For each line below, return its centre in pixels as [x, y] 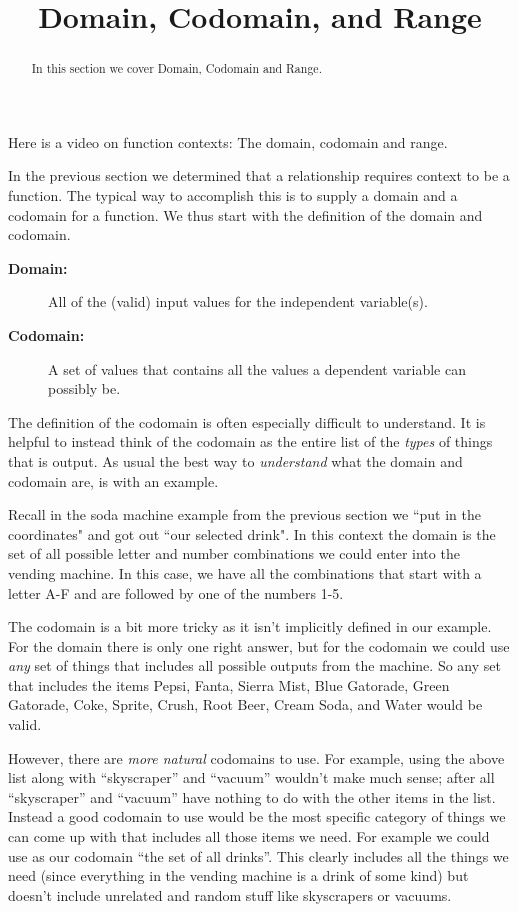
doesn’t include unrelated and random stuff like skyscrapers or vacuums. [230, 894]
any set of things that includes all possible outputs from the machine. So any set [254, 665]
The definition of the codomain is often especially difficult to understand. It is [247, 421]
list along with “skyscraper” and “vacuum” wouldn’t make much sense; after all [251, 777]
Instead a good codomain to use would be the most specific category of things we [257, 816]
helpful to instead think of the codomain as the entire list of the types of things [250, 441]
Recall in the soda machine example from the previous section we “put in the [244, 514]
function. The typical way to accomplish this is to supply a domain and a [233, 195]
